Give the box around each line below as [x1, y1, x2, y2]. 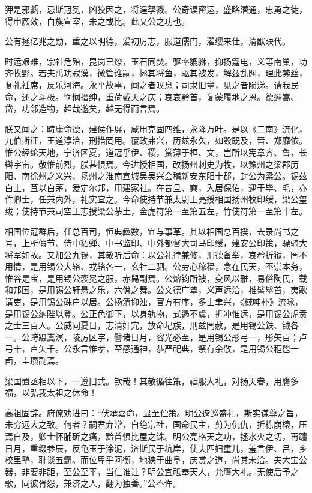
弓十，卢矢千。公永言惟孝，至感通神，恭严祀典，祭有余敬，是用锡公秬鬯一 [5, 342, 299, 355]
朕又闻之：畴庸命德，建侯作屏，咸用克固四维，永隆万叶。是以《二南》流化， [5, 122, 307, 135]
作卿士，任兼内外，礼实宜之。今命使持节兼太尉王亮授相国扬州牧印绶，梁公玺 [5, 193, 307, 205]
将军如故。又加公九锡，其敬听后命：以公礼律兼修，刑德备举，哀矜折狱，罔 [5, 248, 299, 261]
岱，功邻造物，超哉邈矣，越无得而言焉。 [5, 102, 164, 115]
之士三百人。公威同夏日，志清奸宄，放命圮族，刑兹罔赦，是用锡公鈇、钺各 [5, 319, 299, 331]
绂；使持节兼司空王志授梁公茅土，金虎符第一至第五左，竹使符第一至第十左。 [5, 204, 307, 217]
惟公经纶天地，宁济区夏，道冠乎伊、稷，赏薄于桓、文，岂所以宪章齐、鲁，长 [5, 145, 307, 158]
